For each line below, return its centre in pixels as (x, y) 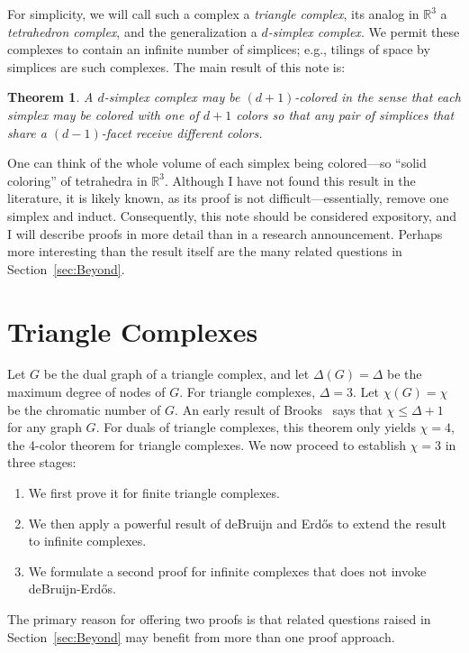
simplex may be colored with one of (103, 114)
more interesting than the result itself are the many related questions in (205, 251)
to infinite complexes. (87, 541)
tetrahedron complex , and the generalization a (132, 31)
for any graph (45, 427)
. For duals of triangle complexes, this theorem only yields (256, 427)
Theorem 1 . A (50, 97)
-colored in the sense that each (378, 97)
